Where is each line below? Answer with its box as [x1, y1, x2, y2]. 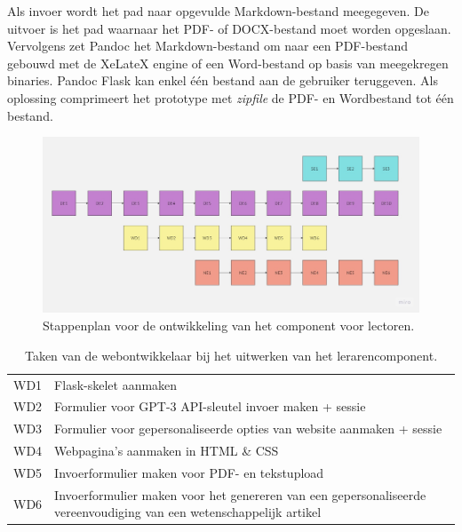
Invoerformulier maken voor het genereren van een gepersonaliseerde [54, 485, 426, 504]
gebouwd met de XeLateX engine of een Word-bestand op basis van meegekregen [7, 53, 449, 72]
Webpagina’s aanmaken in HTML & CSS [54, 441, 279, 460]
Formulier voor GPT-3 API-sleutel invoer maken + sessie [54, 397, 366, 416]
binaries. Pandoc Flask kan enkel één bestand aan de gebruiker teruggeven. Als [7, 71, 439, 90]
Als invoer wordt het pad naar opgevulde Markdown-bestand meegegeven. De [7, 2, 429, 20]
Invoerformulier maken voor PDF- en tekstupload [54, 463, 324, 481]
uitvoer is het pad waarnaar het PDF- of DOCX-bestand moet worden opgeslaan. [7, 19, 451, 37]
